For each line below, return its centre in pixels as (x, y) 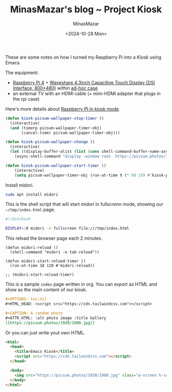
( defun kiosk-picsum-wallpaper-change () (50, 142)
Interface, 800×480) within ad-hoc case (55, 88)
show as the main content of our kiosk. (46, 290)
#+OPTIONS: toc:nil (26, 299)
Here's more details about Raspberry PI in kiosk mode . (63, 109)
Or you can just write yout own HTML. (45, 332)
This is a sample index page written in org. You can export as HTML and (81, 284)
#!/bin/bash (18, 219)
